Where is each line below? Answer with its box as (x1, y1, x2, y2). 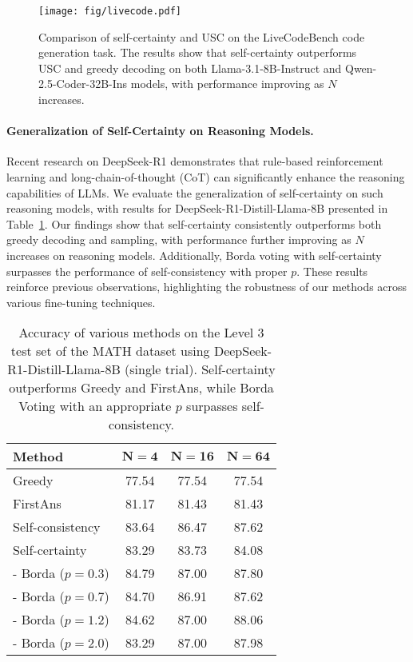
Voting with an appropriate (18, 397, 172, 416)
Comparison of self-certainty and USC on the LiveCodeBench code (38, 28, 365, 45)
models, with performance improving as (130, 75, 324, 92)
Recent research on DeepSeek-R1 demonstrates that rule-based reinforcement (6, 153, 383, 169)
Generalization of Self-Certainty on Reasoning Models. (6, 122, 314, 139)
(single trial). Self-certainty (125, 360, 276, 379)
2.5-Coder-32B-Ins (38, 75, 128, 92)
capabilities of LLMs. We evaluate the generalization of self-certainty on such (6, 184, 383, 201)
